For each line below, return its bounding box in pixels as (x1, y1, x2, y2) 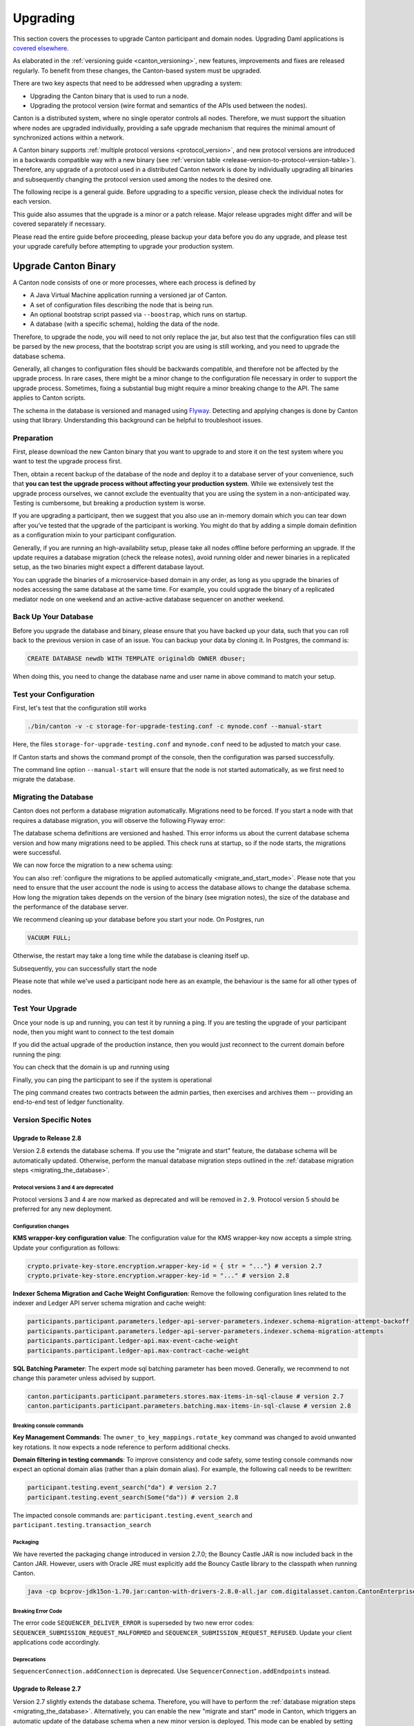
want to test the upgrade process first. (12, 457, 122, 465)
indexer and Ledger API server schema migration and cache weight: (12, 1299, 206, 1308)
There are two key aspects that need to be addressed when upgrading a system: (12, 79, 242, 88)
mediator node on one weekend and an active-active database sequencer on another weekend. (12, 594, 285, 603)
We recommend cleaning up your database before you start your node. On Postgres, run (12, 915, 265, 924)
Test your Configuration (12, 689, 95, 699)
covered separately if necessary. (12, 220, 106, 228)
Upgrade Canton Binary (12, 260, 117, 272)
